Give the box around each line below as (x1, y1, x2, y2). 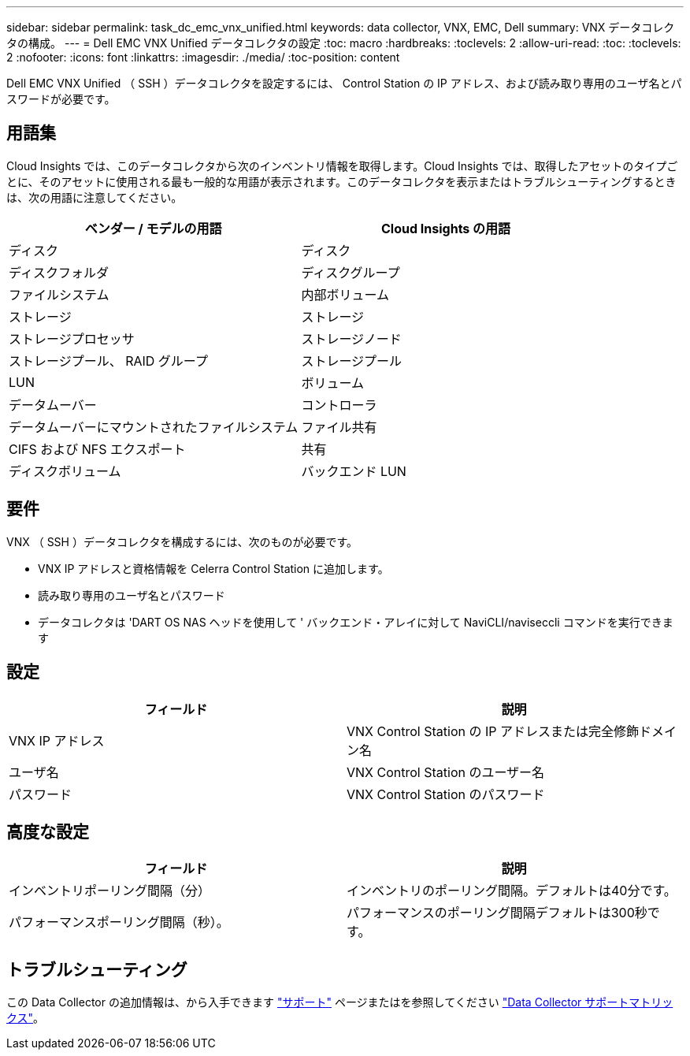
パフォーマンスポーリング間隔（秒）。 (9, 914, 229, 931)
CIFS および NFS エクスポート (9, 441, 186, 457)
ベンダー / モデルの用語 (84, 220, 222, 236)
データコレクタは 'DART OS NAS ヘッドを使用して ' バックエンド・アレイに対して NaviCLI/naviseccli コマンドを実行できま (38, 615, 673, 629)
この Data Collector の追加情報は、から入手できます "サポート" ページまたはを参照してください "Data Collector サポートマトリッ (6, 995, 673, 1010)
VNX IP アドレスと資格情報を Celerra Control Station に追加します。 (38, 561, 389, 575)
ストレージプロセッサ (9, 330, 135, 347)
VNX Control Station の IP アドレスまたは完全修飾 (347, 723, 639, 739)
